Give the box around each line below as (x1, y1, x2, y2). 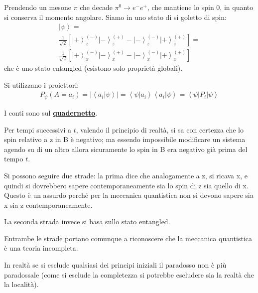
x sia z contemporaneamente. (4, 199, 93, 210)
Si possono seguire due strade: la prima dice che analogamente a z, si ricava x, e (4, 170, 248, 180)
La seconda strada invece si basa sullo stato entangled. (4, 216, 170, 227)
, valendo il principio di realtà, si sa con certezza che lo (76, 124, 244, 135)
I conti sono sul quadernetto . (4, 107, 98, 118)
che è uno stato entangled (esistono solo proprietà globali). (4, 63, 183, 73)
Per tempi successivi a (4, 124, 71, 135)
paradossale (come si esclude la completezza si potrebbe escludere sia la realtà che (4, 269, 254, 280)
